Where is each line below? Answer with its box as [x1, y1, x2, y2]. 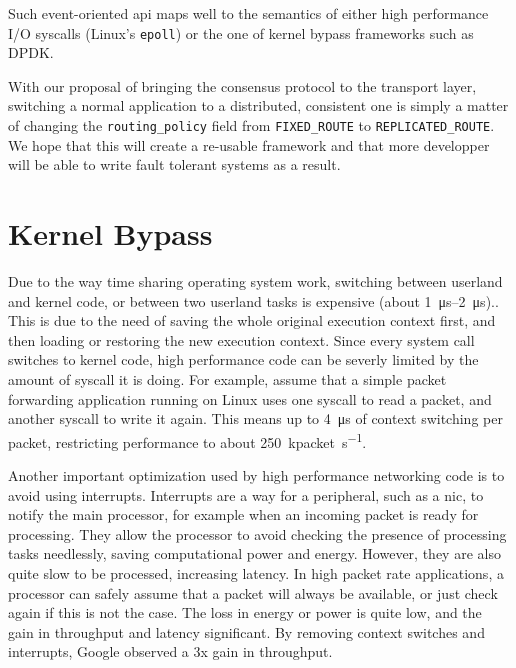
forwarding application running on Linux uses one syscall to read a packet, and [8, 388, 492, 409]
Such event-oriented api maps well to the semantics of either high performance [8, 3, 489, 23]
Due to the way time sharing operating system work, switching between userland [8, 271, 503, 291]
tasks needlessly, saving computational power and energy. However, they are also [8, 543, 501, 564]
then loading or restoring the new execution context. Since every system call [8, 329, 475, 350]
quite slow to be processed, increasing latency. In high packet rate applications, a [8, 562, 504, 583]
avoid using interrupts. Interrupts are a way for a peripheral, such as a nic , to [8, 484, 484, 505]
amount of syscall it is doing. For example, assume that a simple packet [8, 368, 447, 389]
